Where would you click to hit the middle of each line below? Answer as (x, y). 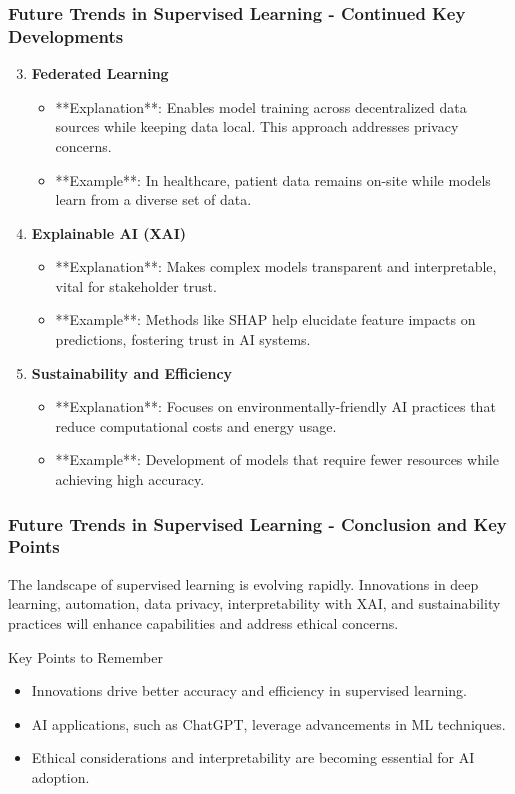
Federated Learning (100, 73)
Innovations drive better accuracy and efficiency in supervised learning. (249, 690)
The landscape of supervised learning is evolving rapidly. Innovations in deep (243, 583)
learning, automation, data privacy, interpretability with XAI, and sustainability (254, 603)
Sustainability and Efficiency (132, 372)
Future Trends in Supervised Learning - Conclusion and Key (257, 523)
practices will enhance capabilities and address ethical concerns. (203, 622)
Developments (66, 35)
